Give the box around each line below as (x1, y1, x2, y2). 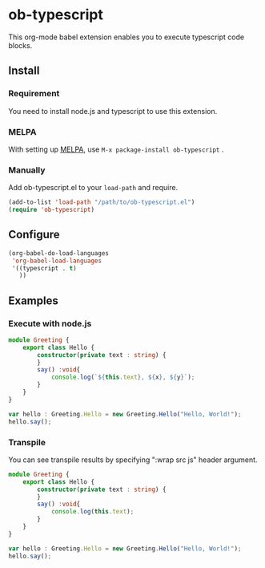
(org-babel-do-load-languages (8, 249, 110, 258)
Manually (8, 164, 46, 176)
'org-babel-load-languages (11, 257, 102, 265)
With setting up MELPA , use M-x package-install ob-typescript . (8, 144, 224, 154)
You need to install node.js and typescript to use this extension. (8, 106, 218, 116)
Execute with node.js (8, 318, 92, 329)
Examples (8, 294, 58, 307)
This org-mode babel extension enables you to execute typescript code (8, 32, 245, 42)
